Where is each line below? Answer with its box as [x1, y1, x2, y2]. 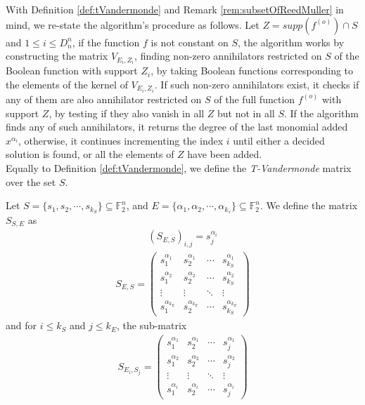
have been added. [187, 147, 262, 161]
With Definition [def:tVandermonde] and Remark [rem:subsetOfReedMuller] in [6, 2, 344, 16]
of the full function [214, 91, 295, 106]
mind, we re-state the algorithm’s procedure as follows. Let [6, 17, 260, 32]
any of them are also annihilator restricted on [6, 91, 202, 106]
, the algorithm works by [238, 34, 345, 49]
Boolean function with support [6, 63, 138, 78]
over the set [6, 174, 56, 189]
